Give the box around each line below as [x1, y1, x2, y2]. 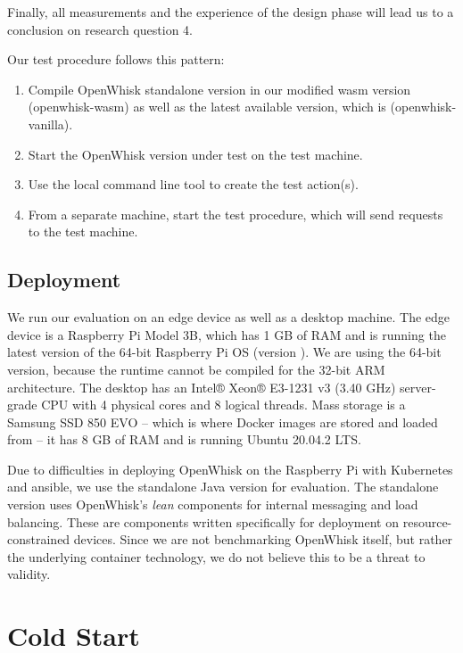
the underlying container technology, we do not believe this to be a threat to [7, 547, 426, 566]
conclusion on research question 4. [7, 20, 193, 38]
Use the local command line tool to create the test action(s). [28, 175, 359, 194]
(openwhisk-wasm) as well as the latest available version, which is [28, 97, 386, 116]
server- [400, 377, 436, 396]
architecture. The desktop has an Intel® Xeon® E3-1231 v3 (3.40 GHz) [7, 377, 396, 396]
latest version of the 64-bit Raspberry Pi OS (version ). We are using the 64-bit [7, 343, 442, 361]
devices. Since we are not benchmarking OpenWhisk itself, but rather [73, 530, 453, 549]
